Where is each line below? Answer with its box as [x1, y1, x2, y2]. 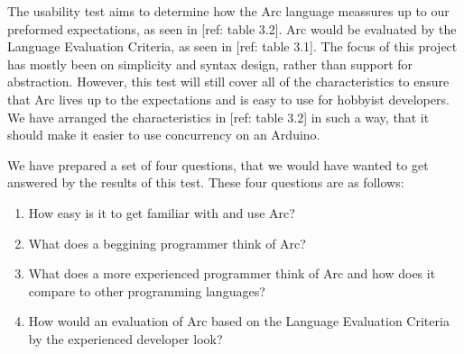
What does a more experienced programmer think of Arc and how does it [28, 264, 436, 283]
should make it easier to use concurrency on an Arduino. [7, 125, 320, 144]
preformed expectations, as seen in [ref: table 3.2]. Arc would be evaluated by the [7, 19, 457, 38]
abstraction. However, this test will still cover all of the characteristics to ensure [7, 72, 450, 91]
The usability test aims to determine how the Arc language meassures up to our [7, 2, 450, 20]
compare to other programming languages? [28, 281, 265, 300]
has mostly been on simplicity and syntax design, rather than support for [7, 54, 413, 73]
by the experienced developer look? [28, 329, 223, 348]
